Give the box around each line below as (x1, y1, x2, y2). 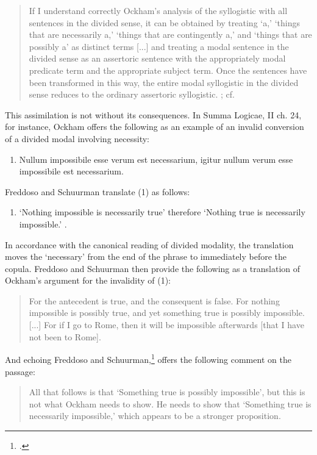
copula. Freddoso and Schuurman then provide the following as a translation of (5, 262, 301, 274)
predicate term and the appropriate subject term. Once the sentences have (29, 63, 307, 76)
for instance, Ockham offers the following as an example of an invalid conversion (5, 120, 304, 133)
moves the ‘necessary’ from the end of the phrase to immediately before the (5, 250, 287, 263)
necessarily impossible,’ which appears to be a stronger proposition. (29, 409, 281, 422)
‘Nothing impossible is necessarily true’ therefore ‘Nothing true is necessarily (19, 206, 305, 218)
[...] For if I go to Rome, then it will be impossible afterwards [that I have (29, 318, 304, 331)
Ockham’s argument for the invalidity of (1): (5, 274, 171, 287)
